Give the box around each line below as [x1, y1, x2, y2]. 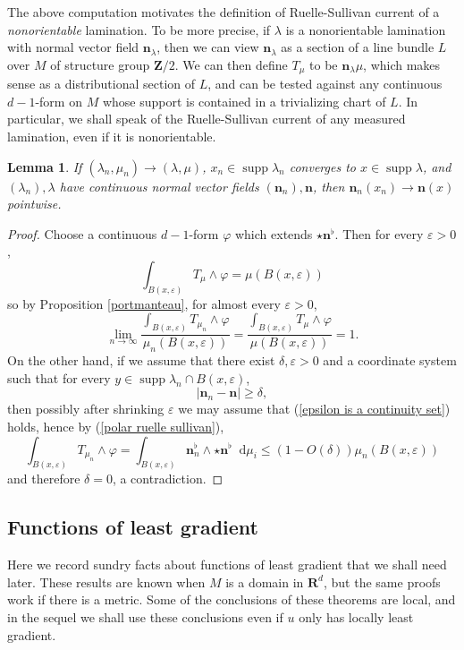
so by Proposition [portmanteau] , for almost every [7, 294, 281, 312]
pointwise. [7, 194, 62, 213]
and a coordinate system [323, 351, 457, 370]
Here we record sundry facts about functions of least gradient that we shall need [7, 555, 447, 574]
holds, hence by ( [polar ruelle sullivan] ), [7, 416, 224, 435]
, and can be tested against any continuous [207, 74, 443, 93]
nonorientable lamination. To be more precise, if [7, 20, 271, 38]
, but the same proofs [323, 572, 441, 591]
